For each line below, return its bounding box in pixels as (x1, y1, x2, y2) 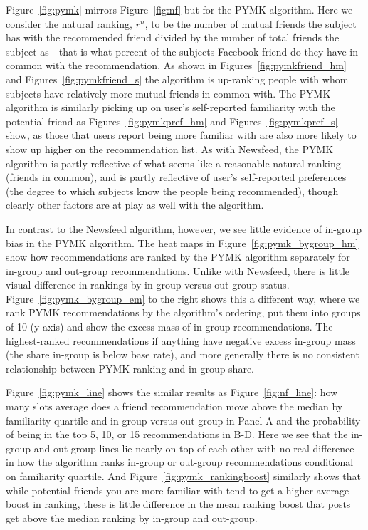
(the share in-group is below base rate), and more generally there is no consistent (6, 347, 359, 362)
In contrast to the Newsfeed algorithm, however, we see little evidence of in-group (6, 221, 362, 236)
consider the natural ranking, (6, 16, 132, 31)
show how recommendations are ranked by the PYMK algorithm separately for (6, 249, 350, 264)
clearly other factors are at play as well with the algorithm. (6, 197, 264, 212)
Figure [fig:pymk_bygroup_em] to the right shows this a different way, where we (6, 291, 360, 306)
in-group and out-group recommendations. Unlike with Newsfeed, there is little (6, 263, 350, 278)
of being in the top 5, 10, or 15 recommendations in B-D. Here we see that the (6, 427, 348, 442)
